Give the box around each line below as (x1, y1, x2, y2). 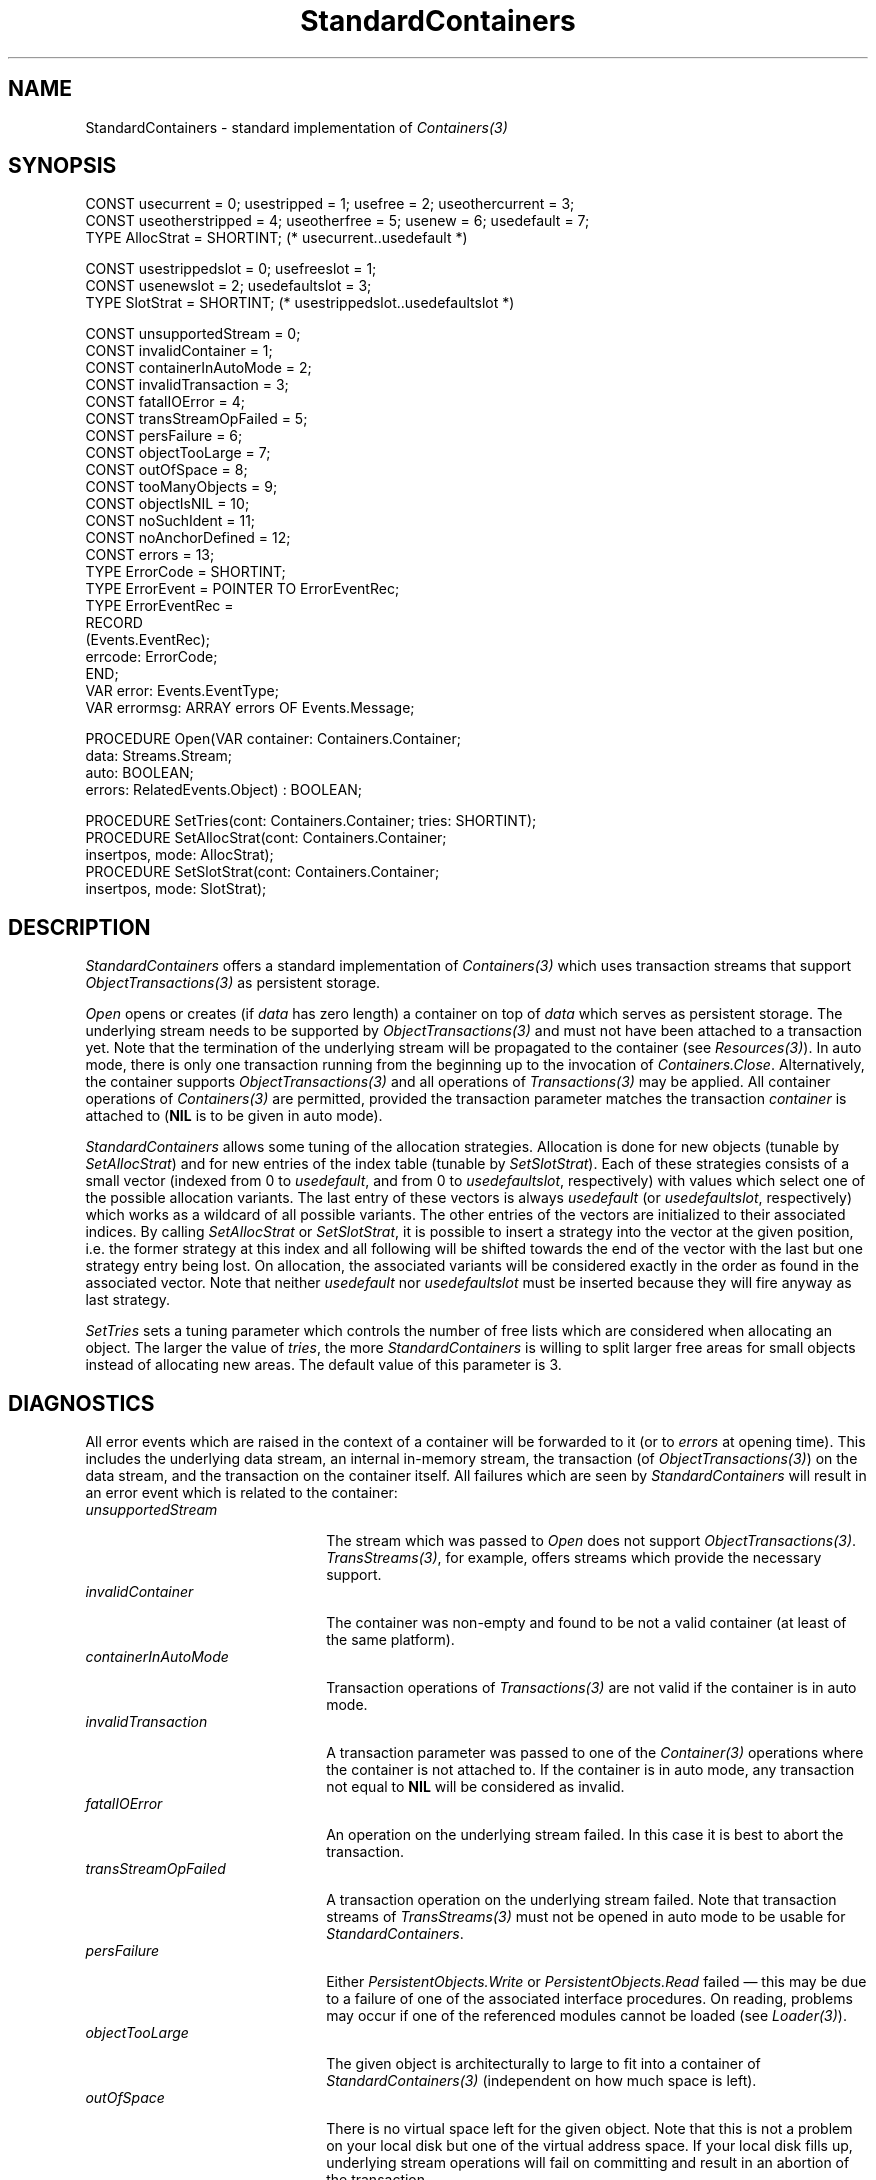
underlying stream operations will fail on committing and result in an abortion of (326, 2154, 850, 2172)
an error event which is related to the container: (85, 1484, 398, 1502)
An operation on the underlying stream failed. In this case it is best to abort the (326, 1826, 844, 1844)
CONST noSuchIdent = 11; (85, 512, 256, 530)
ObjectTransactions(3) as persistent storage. (85, 974, 381, 992)
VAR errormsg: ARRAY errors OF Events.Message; (85, 699, 415, 717)
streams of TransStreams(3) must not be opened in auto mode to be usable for (326, 1908, 846, 1926)
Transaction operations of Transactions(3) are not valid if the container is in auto (326, 1679, 857, 1697)
